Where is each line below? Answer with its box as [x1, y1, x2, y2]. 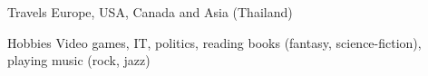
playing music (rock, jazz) [7, 51, 151, 70]
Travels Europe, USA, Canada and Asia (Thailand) [7, 3, 293, 21]
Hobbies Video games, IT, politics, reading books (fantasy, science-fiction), [7, 33, 422, 52]
